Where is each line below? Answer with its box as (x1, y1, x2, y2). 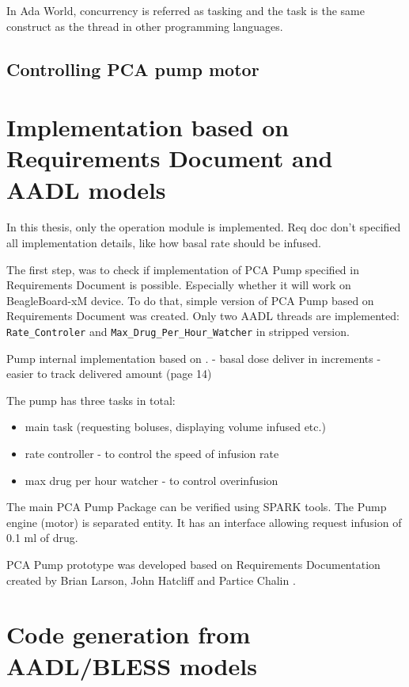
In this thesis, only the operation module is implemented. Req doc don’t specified (6, 219, 401, 235)
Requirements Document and (6, 142, 333, 174)
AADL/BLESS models (6, 649, 257, 681)
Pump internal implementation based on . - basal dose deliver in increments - (6, 349, 381, 366)
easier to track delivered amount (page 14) (6, 365, 212, 382)
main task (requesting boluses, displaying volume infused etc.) (25, 418, 326, 435)
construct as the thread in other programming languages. (6, 17, 283, 34)
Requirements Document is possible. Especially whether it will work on (6, 277, 351, 293)
